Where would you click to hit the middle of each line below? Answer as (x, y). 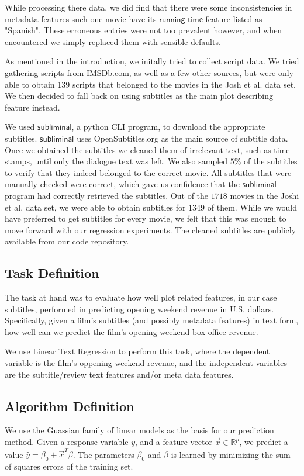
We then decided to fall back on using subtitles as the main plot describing (139, 96)
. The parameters (103, 454)
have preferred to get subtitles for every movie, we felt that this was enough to (146, 218)
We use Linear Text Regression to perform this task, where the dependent (137, 351)
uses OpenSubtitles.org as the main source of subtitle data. (182, 138)
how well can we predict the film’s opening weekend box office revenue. (132, 331)
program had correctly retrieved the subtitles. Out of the (107, 195)
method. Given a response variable (67, 442)
